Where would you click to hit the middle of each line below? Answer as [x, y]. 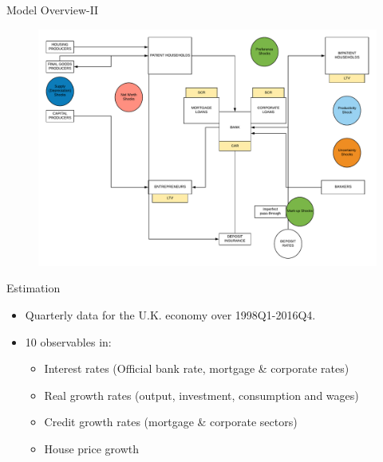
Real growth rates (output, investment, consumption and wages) [201, 395]
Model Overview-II [53, 10]
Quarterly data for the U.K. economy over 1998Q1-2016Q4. [170, 315]
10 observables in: [68, 341]
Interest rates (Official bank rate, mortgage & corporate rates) [197, 368]
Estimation [34, 288]
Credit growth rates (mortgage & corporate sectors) [171, 422]
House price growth [91, 449]
